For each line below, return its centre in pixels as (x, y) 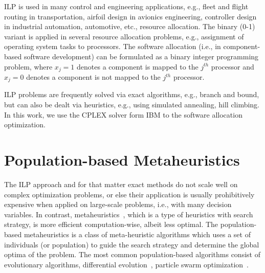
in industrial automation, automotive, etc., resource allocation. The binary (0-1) (130, 26)
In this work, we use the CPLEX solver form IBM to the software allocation (123, 114)
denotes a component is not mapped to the (93, 77)
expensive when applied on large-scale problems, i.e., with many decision (118, 204)
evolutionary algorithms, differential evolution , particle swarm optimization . (126, 264)
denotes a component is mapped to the (138, 66)
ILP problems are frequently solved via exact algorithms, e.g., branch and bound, (132, 94)
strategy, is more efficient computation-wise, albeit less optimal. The (111, 224)
